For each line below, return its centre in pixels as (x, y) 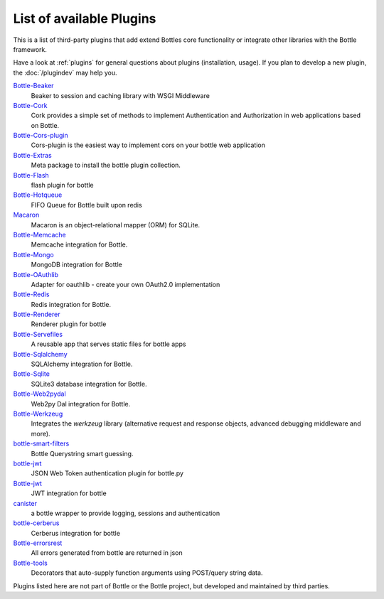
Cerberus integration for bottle (76, 533)
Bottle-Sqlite (31, 374)
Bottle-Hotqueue (38, 195)
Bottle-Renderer (37, 314)
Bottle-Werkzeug (38, 414)
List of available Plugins (85, 18)
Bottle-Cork (30, 105)
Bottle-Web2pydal (40, 394)
